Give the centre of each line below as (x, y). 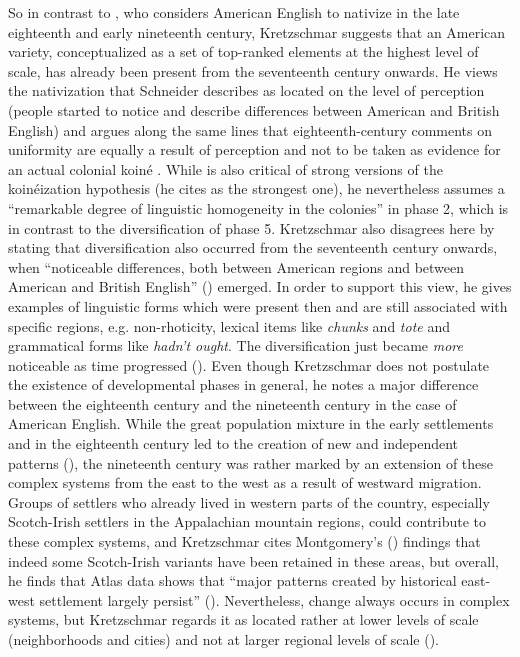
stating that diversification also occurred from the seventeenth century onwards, (253, 247)
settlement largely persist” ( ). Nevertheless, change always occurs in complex (274, 599)
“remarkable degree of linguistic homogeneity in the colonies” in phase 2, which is (258, 207)
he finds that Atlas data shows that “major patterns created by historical (232, 580)
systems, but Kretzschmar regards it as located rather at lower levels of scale (243, 619)
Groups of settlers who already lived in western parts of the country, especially (249, 501)
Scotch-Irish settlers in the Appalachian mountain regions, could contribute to (247, 521)
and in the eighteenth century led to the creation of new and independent (233, 443)
